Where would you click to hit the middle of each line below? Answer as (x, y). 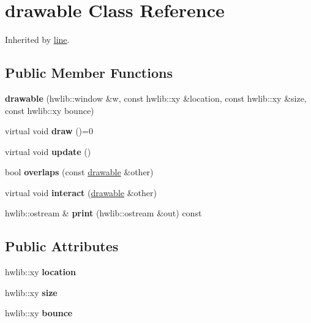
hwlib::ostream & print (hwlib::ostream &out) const (103, 213)
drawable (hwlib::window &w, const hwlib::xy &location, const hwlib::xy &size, (156, 98)
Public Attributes (62, 246)
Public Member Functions (89, 73)
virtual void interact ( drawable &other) (81, 192)
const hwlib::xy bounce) (50, 110)
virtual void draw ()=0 (49, 131)
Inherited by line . (37, 40)
